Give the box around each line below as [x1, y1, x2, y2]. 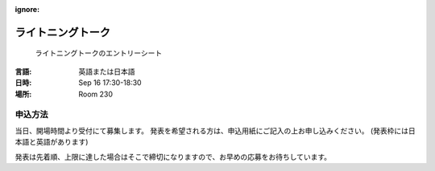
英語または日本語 [78, 67, 135, 76]
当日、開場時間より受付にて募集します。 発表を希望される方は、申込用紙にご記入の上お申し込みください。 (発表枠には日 [14, 125, 416, 136]
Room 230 [78, 89, 113, 99]
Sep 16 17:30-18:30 [78, 78, 142, 88]
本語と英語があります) [14, 137, 89, 147]
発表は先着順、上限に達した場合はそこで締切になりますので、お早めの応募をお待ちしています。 [14, 152, 332, 161]
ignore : [14, 5, 40, 14]
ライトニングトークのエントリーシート [35, 48, 163, 58]
